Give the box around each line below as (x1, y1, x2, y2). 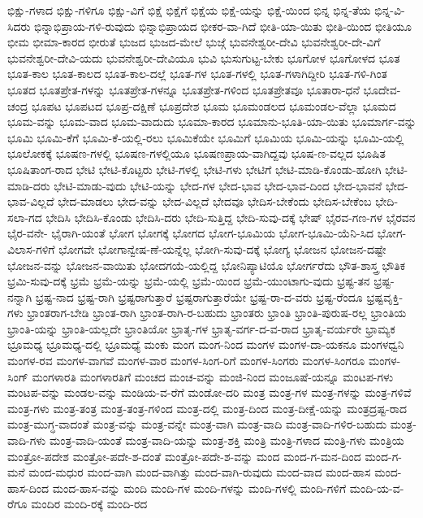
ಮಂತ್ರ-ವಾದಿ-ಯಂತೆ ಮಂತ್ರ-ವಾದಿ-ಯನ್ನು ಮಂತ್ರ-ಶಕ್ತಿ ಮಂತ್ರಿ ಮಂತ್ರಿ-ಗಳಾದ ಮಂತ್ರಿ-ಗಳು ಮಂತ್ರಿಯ (49, 432, 404, 449)
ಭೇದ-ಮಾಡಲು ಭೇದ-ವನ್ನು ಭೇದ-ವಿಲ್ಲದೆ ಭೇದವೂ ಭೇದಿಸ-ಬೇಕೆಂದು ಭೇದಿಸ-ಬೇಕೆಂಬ (58, 193, 372, 210)
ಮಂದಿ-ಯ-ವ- (349, 479, 404, 496)
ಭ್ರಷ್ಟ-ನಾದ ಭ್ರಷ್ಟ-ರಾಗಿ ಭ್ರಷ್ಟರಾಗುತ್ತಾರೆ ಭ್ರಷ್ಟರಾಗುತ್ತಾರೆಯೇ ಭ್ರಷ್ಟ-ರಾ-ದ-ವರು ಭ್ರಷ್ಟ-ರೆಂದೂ (35, 288, 363, 305)
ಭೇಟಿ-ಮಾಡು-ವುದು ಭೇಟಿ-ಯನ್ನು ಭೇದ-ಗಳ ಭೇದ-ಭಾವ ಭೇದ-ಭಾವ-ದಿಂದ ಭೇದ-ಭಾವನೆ (54, 176, 382, 194)
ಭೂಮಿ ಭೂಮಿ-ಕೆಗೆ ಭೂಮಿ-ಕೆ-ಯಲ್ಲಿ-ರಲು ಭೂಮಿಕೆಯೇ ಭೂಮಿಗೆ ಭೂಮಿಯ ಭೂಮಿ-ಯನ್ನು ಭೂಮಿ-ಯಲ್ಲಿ (7, 128, 404, 146)
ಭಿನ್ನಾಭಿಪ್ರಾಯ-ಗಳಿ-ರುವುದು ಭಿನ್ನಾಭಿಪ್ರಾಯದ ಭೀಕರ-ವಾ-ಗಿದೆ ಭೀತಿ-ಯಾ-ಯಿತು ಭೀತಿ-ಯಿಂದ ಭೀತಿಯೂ (33, 17, 412, 34)
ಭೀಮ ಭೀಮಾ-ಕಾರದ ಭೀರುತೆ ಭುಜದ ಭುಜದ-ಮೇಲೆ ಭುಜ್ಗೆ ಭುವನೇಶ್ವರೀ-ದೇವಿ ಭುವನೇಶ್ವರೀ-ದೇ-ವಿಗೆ (7, 33, 381, 50)
